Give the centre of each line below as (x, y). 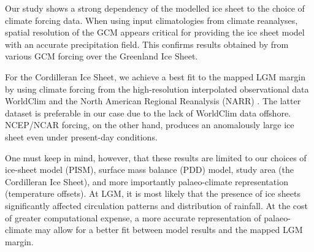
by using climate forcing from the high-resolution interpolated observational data (157, 89)
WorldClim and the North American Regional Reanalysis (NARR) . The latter (153, 101)
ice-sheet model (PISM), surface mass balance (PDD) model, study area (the (149, 170)
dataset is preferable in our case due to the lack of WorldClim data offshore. (148, 113)
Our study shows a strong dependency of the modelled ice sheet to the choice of (155, 8)
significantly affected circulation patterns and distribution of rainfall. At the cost (157, 205)
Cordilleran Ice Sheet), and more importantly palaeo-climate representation (147, 181)
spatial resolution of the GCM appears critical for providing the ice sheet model (155, 32)
